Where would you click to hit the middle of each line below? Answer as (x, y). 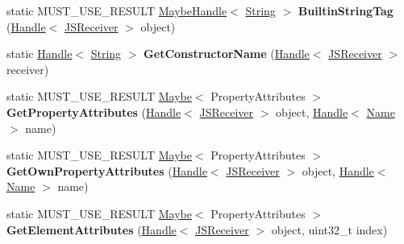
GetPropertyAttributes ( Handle (94, 112)
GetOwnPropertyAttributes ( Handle (107, 170)
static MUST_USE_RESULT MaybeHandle (117, 10)
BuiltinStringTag (346, 10)
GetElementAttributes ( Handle (92, 229)
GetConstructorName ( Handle (227, 54)
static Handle (40, 54)
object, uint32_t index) (329, 229)
